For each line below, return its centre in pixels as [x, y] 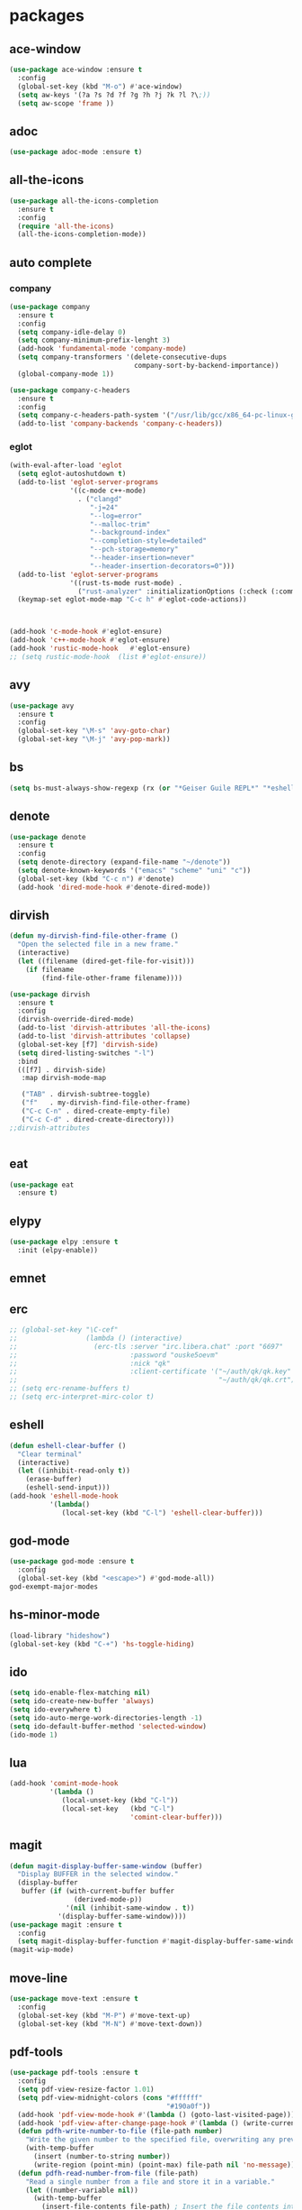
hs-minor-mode [55, 1615]
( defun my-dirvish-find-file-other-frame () [94, 936]
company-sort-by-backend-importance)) [206, 366]
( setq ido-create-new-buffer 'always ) [82, 1701]
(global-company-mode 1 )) [66, 374]
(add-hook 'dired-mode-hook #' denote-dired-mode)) [114, 887]
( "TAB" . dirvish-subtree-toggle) [86, 1095]
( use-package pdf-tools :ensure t [74, 2073]
